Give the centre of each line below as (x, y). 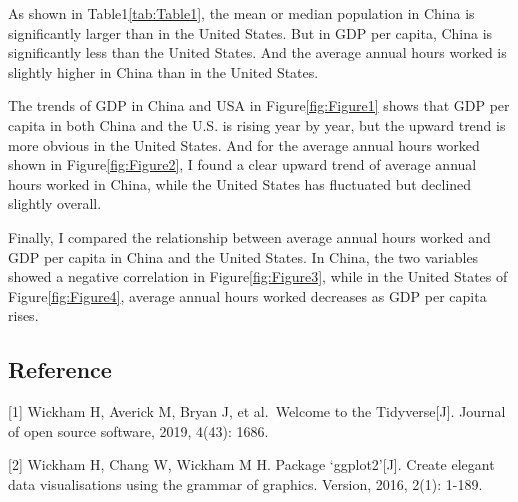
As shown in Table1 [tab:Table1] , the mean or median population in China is (241, 13)
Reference (60, 369)
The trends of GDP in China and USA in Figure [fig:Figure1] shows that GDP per (259, 105)
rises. (23, 315)
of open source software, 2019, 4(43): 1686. (138, 430)
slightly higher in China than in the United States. (163, 71)
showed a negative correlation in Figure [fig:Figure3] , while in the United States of (258, 276)
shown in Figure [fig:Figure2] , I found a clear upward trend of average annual (242, 164)
